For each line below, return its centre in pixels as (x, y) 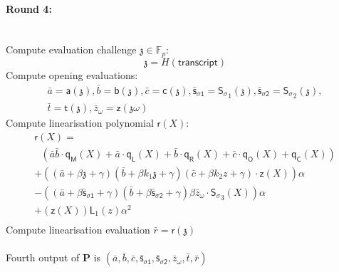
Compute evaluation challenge (71, 49)
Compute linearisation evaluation (78, 230)
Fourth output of (43, 257)
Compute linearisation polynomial (80, 123)
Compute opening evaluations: (72, 74)
